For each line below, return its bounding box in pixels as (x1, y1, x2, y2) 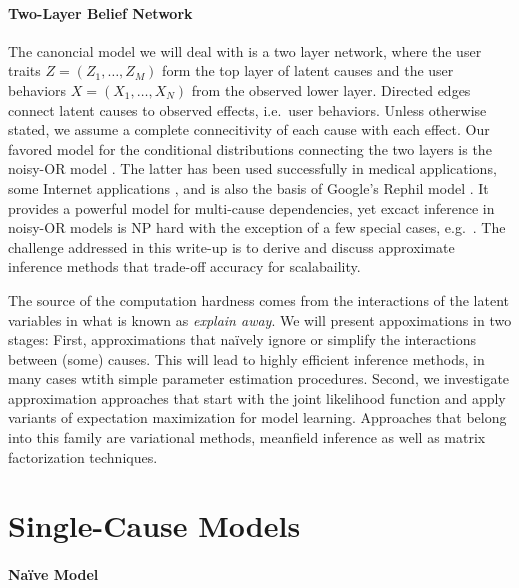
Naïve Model (8, 564, 99, 585)
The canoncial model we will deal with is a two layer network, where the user (8, 40, 482, 61)
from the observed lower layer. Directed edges (191, 79, 471, 100)
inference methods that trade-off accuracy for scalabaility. (8, 256, 361, 277)
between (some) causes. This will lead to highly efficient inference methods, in (8, 348, 485, 369)
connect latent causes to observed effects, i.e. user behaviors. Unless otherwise (8, 99, 487, 120)
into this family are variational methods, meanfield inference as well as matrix (8, 427, 486, 448)
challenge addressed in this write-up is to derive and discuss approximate (8, 236, 455, 257)
